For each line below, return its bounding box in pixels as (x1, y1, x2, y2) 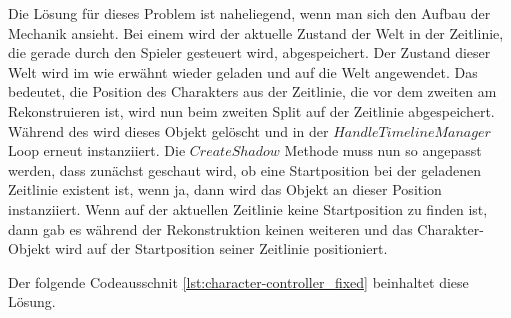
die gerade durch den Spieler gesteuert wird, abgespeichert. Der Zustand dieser (8, 42, 491, 63)
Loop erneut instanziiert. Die (8, 140, 186, 161)
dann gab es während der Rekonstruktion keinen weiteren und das (8, 218, 413, 239)
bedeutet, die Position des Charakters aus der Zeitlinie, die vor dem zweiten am (8, 81, 497, 102)
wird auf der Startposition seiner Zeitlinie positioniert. (55, 238, 388, 259)
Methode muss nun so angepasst (284, 140, 482, 161)
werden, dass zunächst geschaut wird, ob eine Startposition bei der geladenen (8, 159, 482, 180)
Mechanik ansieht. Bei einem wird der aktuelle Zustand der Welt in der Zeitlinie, (8, 22, 504, 43)
